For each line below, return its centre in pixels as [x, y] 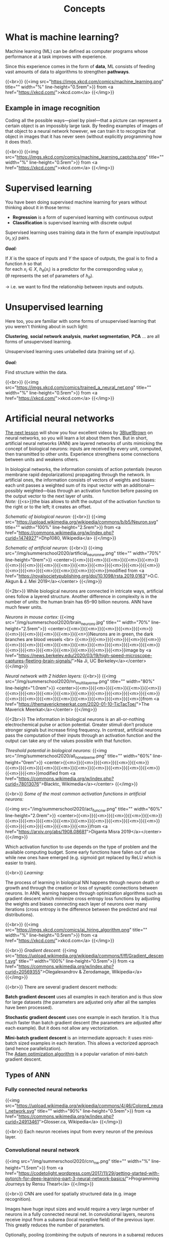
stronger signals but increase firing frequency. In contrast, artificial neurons [83, 730]
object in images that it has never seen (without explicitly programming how [84, 136]
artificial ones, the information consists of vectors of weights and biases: [80, 480]
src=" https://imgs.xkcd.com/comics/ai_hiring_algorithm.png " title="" [76, 929]
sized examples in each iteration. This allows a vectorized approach [88, 1043]
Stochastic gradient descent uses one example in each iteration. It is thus [82, 1017]
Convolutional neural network [42, 1150]
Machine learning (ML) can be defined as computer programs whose [77, 51]
